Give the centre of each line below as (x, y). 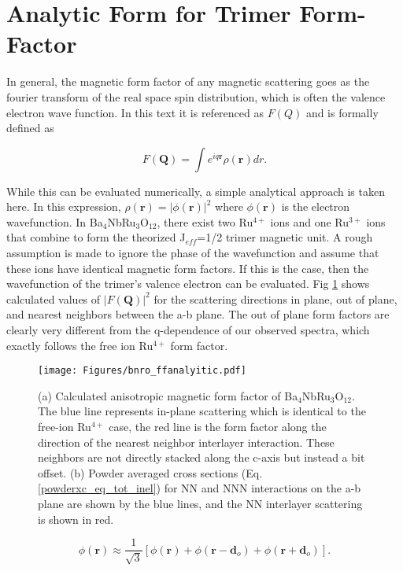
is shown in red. (76, 519)
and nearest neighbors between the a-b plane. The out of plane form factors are (198, 314)
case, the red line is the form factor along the (218, 427)
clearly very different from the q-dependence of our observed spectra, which (188, 330)
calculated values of (54, 298)
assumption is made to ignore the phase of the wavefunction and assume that (193, 253)
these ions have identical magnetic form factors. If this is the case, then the (188, 268)
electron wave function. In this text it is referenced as (135, 112)
